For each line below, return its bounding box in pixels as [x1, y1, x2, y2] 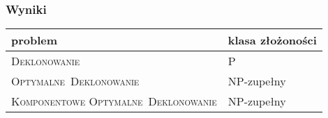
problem [11, 32, 58, 49]
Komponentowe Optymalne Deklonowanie [11, 93, 217, 110]
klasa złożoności [228, 32, 317, 49]
